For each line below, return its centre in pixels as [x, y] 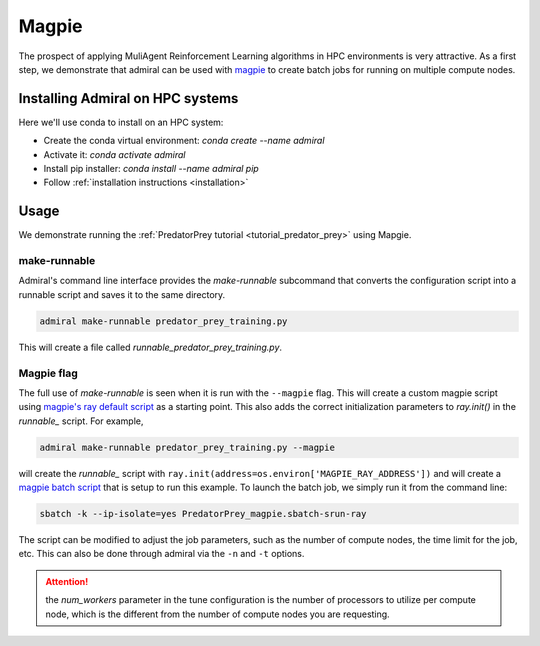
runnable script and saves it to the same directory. [122, 294]
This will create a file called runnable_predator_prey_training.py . [150, 347]
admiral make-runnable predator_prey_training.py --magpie [187, 447]
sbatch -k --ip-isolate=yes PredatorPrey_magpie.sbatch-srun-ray [203, 514]
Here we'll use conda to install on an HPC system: [121, 122]
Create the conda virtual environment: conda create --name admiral [184, 141]
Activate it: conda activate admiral [114, 154]
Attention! [67, 581]
